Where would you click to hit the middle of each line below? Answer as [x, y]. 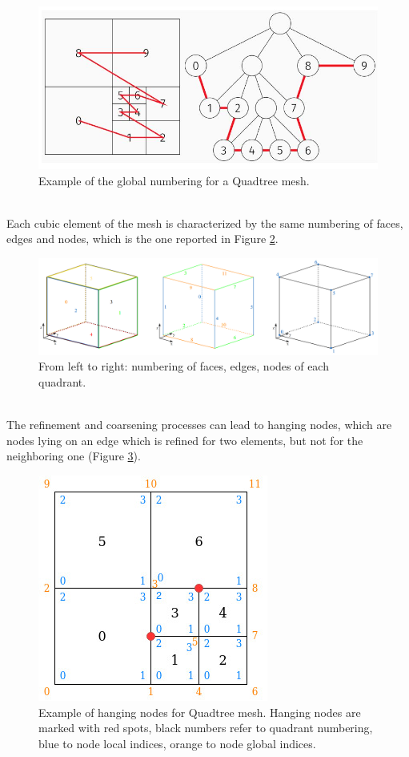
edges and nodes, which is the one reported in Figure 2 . [142, 239]
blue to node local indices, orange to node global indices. [177, 743]
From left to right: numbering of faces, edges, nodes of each [184, 366]
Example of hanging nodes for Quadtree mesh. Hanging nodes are [200, 712]
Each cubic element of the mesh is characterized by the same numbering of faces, [205, 223]
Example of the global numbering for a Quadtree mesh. [174, 180]
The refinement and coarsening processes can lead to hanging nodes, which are [199, 425]
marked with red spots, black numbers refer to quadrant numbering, [206, 728]
